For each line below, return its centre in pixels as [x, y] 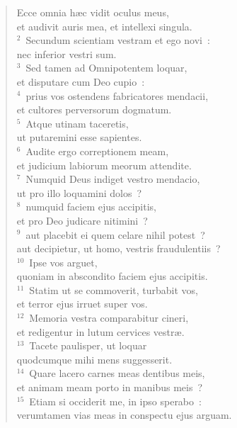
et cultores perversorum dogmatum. [94, 109]
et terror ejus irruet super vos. [82, 304]
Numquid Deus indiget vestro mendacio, [113, 179]
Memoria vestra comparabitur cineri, [109, 318]
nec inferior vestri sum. [67, 53]
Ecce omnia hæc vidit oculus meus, [93, 12]
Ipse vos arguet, [63, 262]
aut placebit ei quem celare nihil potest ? [115, 234]
